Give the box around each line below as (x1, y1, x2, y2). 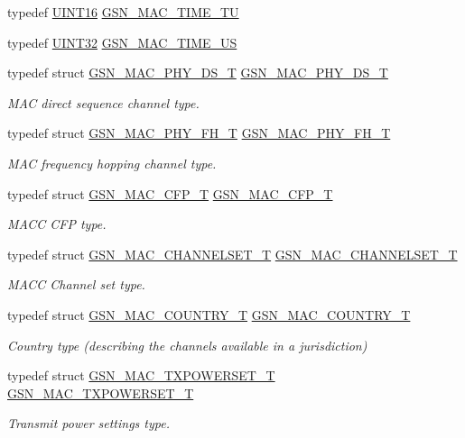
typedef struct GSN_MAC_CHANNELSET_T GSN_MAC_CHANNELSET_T (7, 244, 458, 263)
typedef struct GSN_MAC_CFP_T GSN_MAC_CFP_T (7, 184, 333, 203)
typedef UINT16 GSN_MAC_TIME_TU (7, 3, 239, 21)
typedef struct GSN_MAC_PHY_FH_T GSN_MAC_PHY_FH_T (7, 123, 391, 142)
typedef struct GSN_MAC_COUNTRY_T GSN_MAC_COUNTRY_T (7, 305, 411, 324)
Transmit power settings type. (7, 414, 170, 433)
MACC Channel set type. (7, 275, 145, 294)
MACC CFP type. (7, 214, 107, 233)
